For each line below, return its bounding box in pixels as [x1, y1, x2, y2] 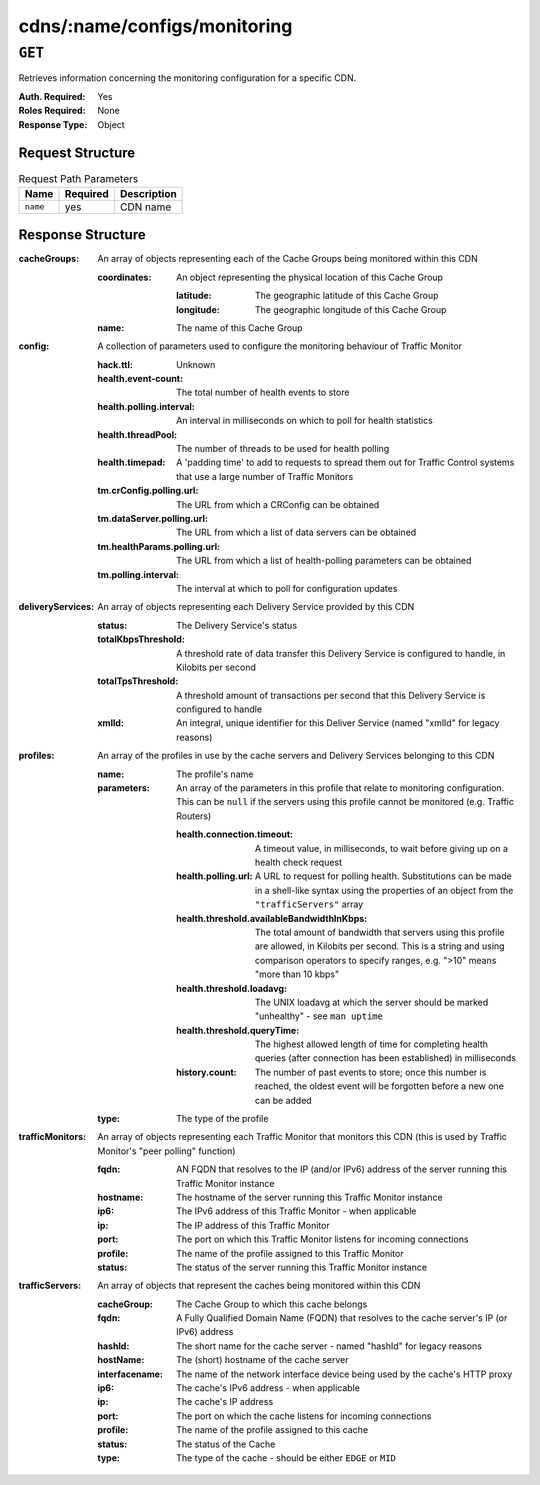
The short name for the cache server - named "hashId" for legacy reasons [176, 1340, 482, 1352]
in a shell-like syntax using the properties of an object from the [255, 884, 514, 896]
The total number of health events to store [176, 386, 350, 399]
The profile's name [176, 768, 254, 780]
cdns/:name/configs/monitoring [18, 15, 293, 37]
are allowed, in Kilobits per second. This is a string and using [255, 940, 505, 952]
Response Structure [18, 226, 146, 244]
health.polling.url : [176, 870, 254, 882]
